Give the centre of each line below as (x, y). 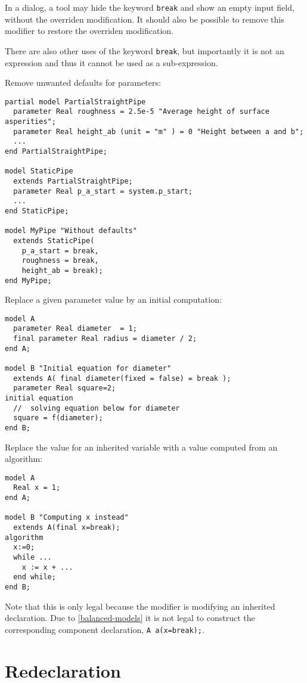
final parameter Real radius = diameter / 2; (105, 339)
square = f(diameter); (58, 418)
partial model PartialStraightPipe (75, 102)
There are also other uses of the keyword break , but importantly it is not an (145, 50)
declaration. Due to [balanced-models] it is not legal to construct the (130, 618)
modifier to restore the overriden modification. (89, 31)
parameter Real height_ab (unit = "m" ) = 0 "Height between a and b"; (159, 131)
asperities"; (30, 122)
